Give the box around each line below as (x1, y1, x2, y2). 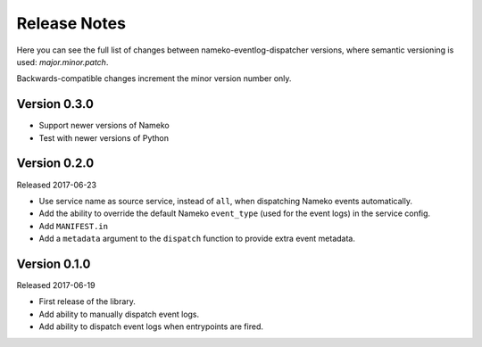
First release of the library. (38, 296, 136, 307)
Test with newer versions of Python (38, 132, 170, 143)
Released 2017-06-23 (16, 179, 97, 190)
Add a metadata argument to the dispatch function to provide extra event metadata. (38, 233, 356, 244)
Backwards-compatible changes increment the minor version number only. (16, 73, 292, 84)
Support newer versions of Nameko (38, 120, 170, 131)
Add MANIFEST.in (38, 220, 109, 231)
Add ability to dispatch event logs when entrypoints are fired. (38, 321, 263, 332)
